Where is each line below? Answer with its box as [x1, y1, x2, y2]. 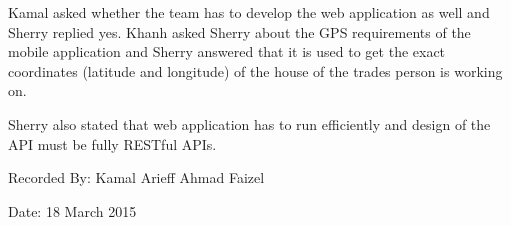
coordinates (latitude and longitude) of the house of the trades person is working [8, 60, 503, 81]
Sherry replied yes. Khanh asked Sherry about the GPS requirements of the [8, 21, 471, 42]
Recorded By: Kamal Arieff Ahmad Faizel [8, 167, 265, 188]
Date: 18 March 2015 [8, 200, 137, 221]
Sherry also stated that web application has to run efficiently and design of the [8, 113, 491, 134]
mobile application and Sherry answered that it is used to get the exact [8, 41, 446, 62]
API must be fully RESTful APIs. [8, 133, 217, 154]
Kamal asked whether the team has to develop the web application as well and [8, 2, 490, 22]
